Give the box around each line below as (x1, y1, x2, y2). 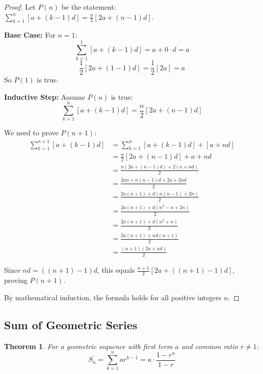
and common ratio (181, 340, 238, 351)
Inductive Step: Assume (4, 91, 85, 102)
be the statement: (61, 2, 116, 12)
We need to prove (4, 127, 58, 138)
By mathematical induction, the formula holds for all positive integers (4, 292, 221, 302)
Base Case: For (4, 30, 56, 40)
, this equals (97, 265, 135, 275)
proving (4, 275, 27, 285)
